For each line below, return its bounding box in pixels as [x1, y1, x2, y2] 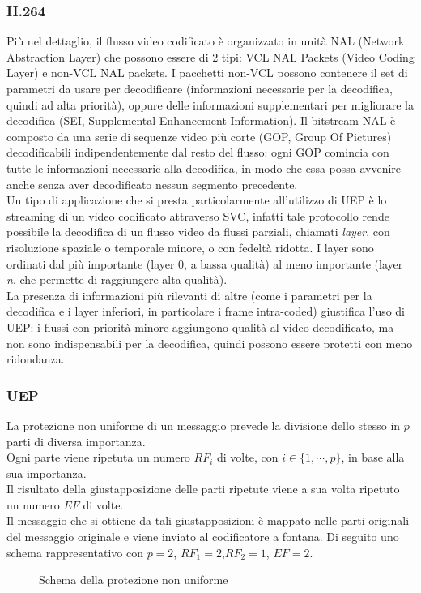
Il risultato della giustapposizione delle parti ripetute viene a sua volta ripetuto [6, 480, 400, 497]
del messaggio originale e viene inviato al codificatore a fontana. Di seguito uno [6, 528, 399, 545]
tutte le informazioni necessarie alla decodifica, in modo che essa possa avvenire [6, 159, 402, 176]
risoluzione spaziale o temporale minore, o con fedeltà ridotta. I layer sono [6, 238, 374, 256]
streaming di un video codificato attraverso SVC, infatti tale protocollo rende [6, 207, 389, 224]
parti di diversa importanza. [6, 432, 146, 449]
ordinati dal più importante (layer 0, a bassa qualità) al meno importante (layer [6, 255, 403, 272]
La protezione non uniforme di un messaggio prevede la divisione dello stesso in [6, 416, 401, 433]
